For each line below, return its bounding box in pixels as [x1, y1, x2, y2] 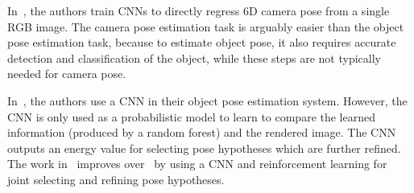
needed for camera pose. [7, 65, 126, 82]
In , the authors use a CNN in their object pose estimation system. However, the [7, 92, 408, 109]
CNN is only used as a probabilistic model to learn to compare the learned [7, 108, 376, 125]
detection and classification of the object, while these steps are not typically [7, 49, 381, 66]
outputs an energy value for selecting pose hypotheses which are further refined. [7, 139, 401, 156]
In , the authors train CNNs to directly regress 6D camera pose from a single [7, 2, 390, 18]
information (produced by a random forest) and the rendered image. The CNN [7, 124, 396, 141]
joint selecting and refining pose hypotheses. [7, 170, 225, 187]
